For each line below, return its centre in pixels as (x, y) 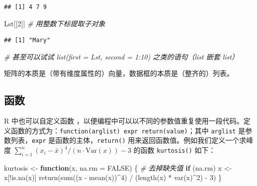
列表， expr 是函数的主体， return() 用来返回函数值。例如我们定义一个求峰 (132, 140)
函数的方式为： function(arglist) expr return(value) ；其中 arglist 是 (128, 130)
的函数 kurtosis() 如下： (174, 150)
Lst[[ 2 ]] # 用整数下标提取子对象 (55, 23)
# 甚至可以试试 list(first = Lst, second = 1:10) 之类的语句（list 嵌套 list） (121, 56)
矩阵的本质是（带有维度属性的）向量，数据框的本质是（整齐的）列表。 (119, 73)
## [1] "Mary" (27, 40)
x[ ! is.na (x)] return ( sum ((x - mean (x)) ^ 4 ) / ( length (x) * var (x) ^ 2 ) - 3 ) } (113, 177)
